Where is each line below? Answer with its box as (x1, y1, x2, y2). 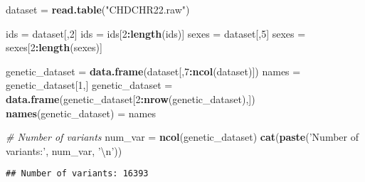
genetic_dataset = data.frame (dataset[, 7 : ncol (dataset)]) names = (6, 63, 301, 78)
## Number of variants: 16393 (6, 168, 149, 179)
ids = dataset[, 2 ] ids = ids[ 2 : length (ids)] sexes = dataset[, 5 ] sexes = (6, 26, 306, 41)
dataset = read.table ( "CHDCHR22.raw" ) (6, 2, 190, 16)
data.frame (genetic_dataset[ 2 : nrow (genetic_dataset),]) (6, 91, 255, 106)
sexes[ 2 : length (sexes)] (6, 40, 102, 55)
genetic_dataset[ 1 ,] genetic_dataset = (6, 77, 173, 92)
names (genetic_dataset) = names (6, 105, 156, 120)
